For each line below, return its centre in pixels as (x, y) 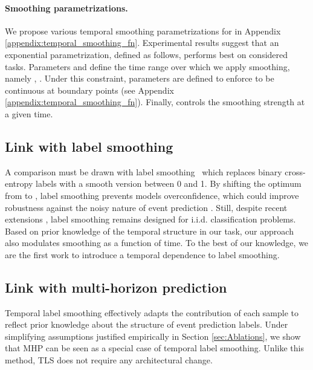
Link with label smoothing (89, 146)
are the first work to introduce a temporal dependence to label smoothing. (142, 254)
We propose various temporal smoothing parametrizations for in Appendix (143, 31)
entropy (19, 183)
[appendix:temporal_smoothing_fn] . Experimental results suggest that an (142, 43)
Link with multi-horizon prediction (116, 287)
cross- (295, 171)
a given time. (29, 113)
